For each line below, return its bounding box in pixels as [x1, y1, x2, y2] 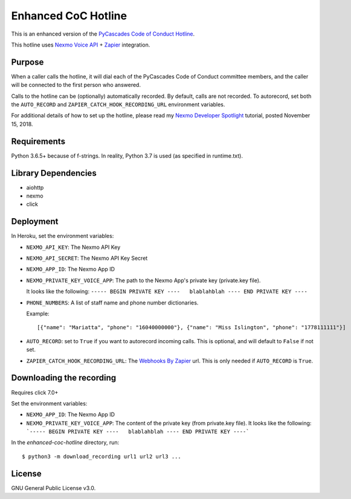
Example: [26, 310, 50, 317]
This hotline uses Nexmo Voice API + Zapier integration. [11, 41, 150, 48]
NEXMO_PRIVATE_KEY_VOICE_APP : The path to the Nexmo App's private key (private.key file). [26, 277, 261, 284]
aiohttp [26, 184, 44, 191]
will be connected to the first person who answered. [11, 82, 141, 89]
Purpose [11, 57, 44, 67]
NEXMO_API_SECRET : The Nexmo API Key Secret [26, 254, 148, 262]
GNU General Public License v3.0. [11, 484, 96, 492]
